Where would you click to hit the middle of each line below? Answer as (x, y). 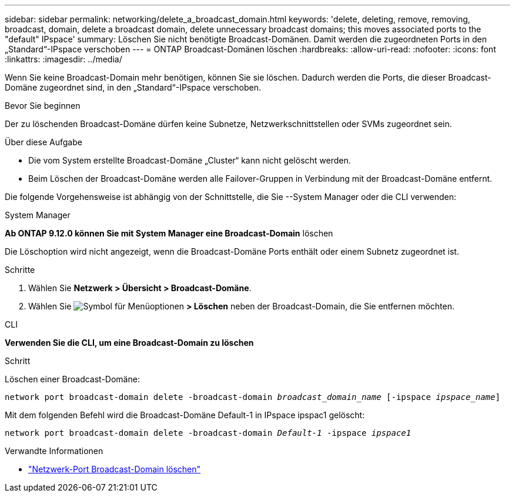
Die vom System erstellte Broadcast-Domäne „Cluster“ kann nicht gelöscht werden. (190, 160)
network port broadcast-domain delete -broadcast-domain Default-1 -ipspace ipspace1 (208, 433)
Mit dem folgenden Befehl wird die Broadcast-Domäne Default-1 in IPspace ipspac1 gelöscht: (185, 415)
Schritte (20, 270)
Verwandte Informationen (54, 451)
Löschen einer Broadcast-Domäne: (72, 379)
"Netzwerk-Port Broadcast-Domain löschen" (115, 469)
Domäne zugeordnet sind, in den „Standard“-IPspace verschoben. (133, 87)
